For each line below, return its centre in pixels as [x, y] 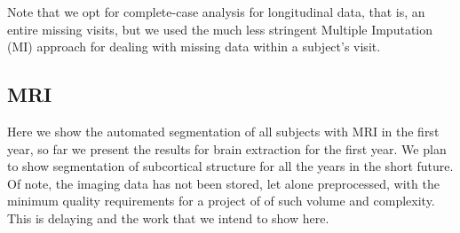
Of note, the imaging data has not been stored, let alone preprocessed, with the [223, 183]
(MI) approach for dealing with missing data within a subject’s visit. [194, 47]
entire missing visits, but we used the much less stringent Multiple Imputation [220, 29]
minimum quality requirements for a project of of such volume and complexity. [221, 201]
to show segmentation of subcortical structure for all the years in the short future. [230, 166]
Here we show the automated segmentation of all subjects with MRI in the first [223, 131]
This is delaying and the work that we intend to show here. [168, 217]
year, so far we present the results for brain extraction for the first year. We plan [227, 148]
